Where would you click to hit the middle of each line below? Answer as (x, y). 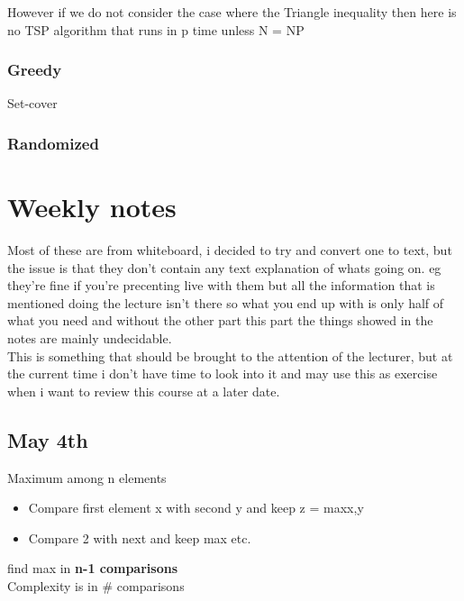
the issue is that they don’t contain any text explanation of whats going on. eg (224, 267)
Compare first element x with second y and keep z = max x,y (196, 508)
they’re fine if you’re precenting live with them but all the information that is (221, 285)
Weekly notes (92, 207)
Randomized (53, 143)
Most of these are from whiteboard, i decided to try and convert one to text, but (230, 249)
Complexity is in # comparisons (96, 585)
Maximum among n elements (87, 477)
